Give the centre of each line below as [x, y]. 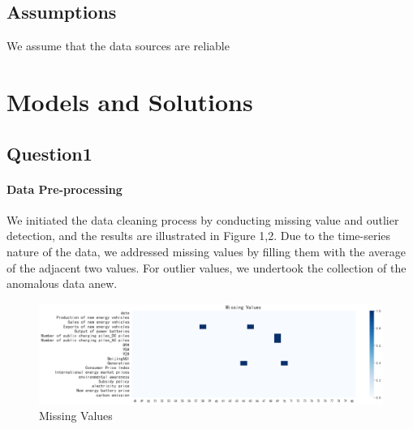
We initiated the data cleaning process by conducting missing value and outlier [203, 219]
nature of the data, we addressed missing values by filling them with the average [206, 251]
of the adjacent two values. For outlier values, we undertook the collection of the [206, 267]
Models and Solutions [130, 101]
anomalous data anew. [62, 283]
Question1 [49, 153]
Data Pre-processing [65, 189]
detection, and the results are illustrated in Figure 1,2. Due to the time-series [199, 236]
